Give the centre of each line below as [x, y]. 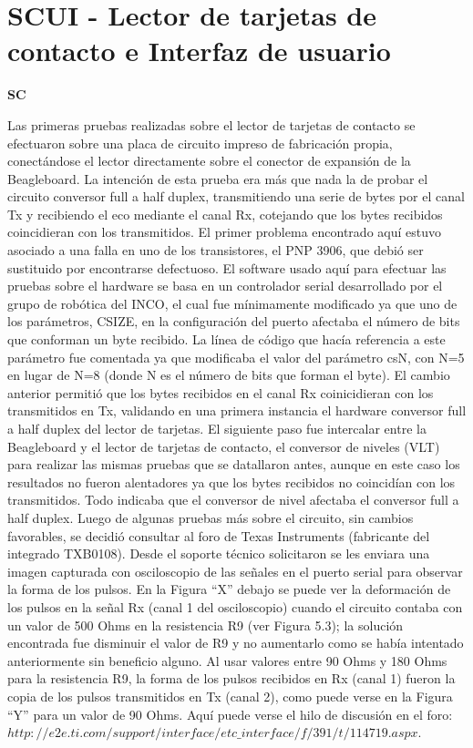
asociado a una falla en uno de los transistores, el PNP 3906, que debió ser [216, 250]
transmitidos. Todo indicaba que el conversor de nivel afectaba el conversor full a [233, 500]
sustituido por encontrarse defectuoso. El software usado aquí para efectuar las [227, 267]
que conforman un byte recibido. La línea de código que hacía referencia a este [226, 339]
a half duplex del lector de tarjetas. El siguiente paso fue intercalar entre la [217, 428]
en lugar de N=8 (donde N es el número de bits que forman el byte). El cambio [229, 375]
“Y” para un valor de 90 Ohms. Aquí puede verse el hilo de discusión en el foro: [230, 714]
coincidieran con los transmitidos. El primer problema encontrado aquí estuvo [224, 232]
